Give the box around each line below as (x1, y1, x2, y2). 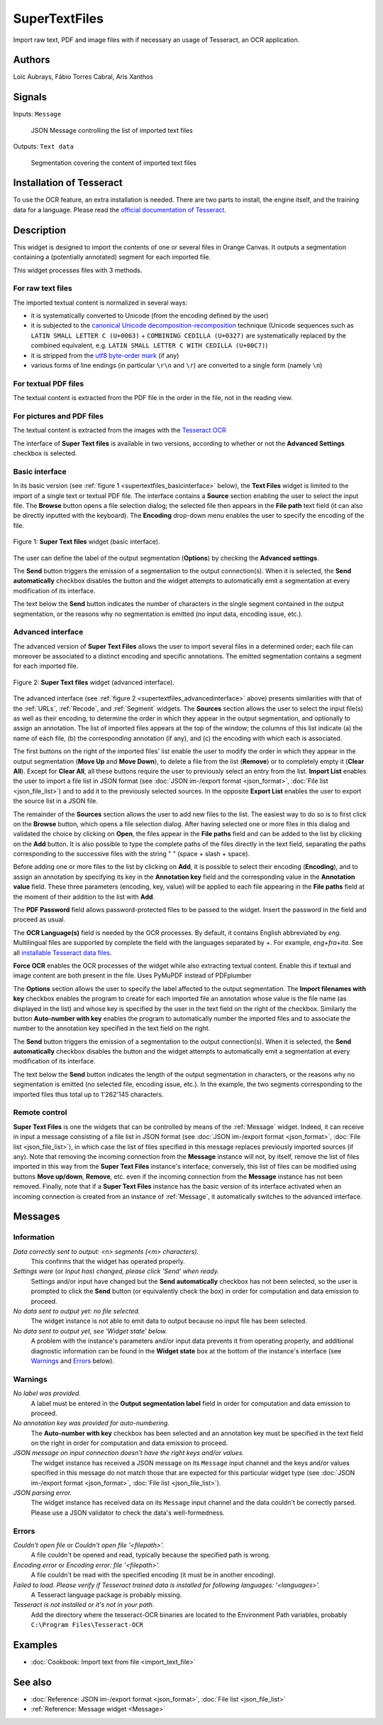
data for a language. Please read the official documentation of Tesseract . (13, 205, 227, 214)
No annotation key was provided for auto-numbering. (13, 1419, 170, 1427)
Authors (13, 54, 50, 66)
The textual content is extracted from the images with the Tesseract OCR (13, 426, 226, 435)
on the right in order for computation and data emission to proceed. (30, 1439, 228, 1447)
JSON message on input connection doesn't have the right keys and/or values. (13, 1449, 245, 1457)
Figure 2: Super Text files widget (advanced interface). (13, 678, 175, 686)
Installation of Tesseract (13, 177, 123, 189)
